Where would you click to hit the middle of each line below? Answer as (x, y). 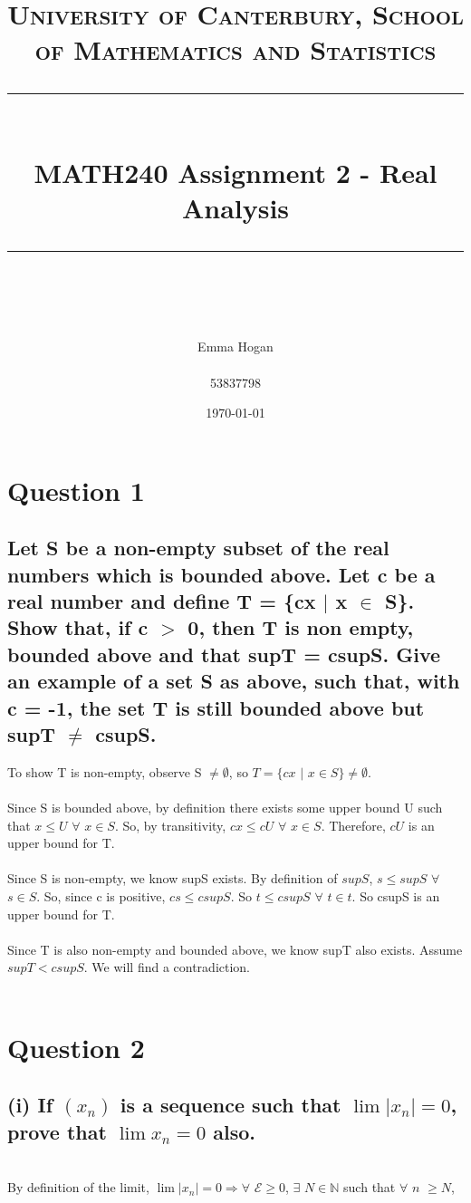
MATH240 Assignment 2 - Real (235, 172)
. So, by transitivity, (170, 825)
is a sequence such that (231, 1105)
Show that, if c (78, 627)
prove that (57, 1131)
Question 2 (76, 1047)
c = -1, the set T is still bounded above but (216, 707)
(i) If (30, 1105)
